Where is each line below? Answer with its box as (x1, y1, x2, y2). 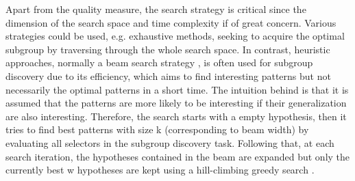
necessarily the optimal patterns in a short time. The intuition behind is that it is (5, 82, 349, 96)
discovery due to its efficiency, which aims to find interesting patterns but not (5, 68, 331, 83)
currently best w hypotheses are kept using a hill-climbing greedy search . (5, 163, 315, 177)
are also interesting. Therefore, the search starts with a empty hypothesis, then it (5, 109, 347, 123)
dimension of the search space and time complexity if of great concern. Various (5, 15, 336, 29)
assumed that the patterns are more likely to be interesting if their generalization (5, 96, 347, 110)
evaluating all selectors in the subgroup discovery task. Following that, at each (5, 135, 334, 150)
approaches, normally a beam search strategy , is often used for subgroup (5, 55, 313, 70)
